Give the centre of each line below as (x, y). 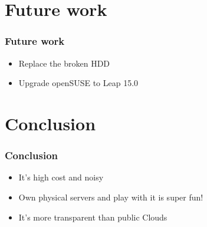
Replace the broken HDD (64, 63)
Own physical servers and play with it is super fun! (111, 197)
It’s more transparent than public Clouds (93, 217)
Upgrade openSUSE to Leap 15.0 (78, 83)
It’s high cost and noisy (61, 177)
